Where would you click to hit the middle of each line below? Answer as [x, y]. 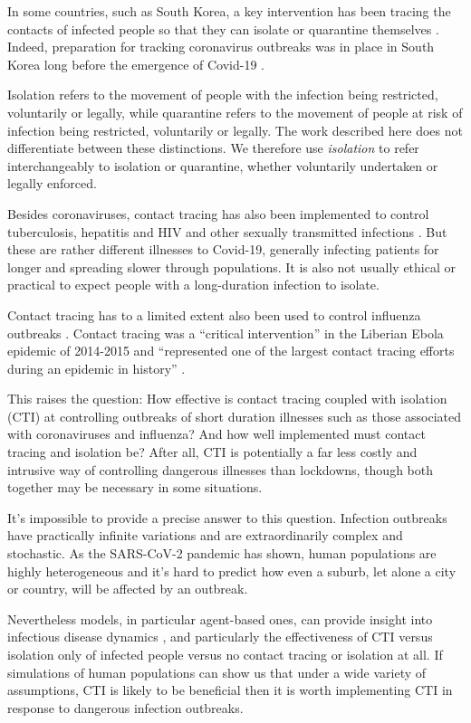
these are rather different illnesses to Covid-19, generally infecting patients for [223, 249]
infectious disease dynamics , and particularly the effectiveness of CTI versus [220, 637]
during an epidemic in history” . [96, 368]
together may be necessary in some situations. [135, 487]
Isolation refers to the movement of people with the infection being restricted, [223, 95]
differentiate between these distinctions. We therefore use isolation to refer [213, 148]
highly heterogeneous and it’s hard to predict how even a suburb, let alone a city [232, 571]
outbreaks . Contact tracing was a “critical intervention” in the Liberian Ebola [226, 333]
